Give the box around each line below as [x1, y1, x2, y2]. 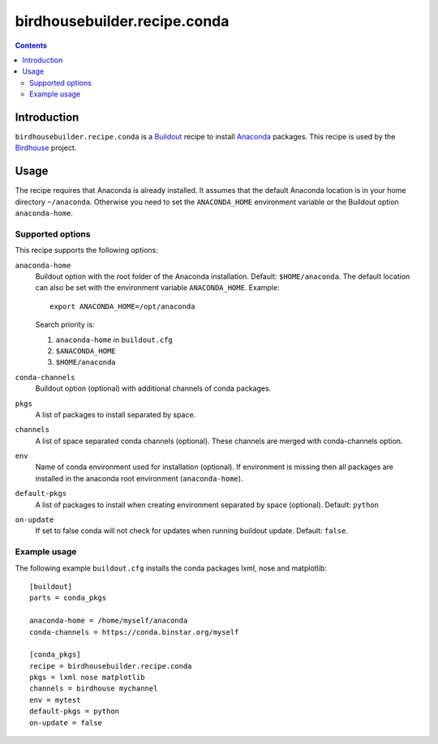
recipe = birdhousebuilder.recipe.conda [29, 661, 192, 670]
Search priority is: [35, 320, 95, 330]
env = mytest [29, 695, 81, 704]
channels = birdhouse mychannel [29, 684, 158, 693]
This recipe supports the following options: [15, 246, 158, 255]
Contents [15, 41, 48, 50]
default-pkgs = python [29, 707, 120, 716]
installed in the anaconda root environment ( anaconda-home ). [35, 473, 243, 483]
